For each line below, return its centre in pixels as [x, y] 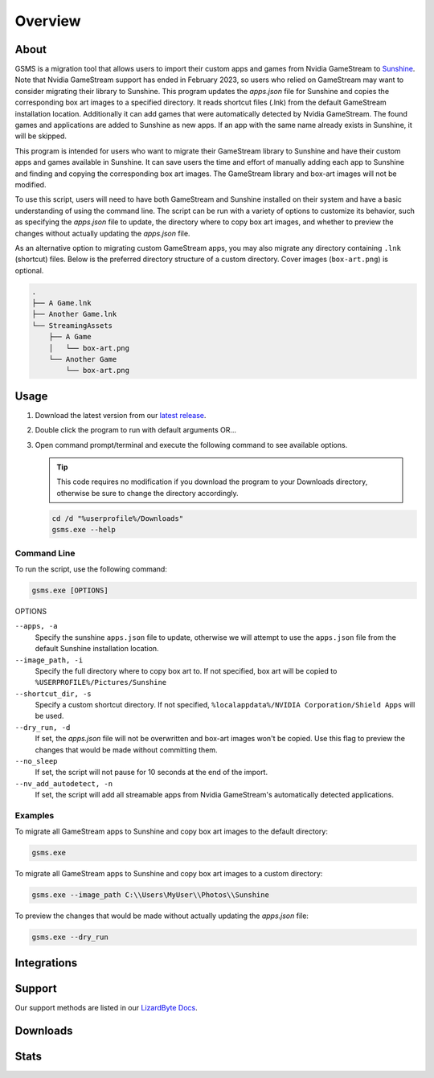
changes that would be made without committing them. [126, 750]
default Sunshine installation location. [97, 649]
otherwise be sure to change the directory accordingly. [147, 493]
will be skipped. [41, 136]
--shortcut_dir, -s [53, 694]
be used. [49, 716]
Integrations [46, 963]
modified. [31, 184]
